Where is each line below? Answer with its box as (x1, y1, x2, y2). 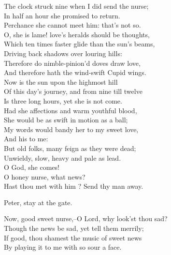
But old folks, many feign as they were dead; (4, 143, 136, 153)
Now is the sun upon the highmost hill (4, 76, 118, 87)
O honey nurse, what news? (4, 171, 85, 181)
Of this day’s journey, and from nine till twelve (4, 86, 142, 96)
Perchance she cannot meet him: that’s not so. (4, 20, 141, 30)
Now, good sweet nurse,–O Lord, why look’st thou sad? (4, 213, 168, 224)
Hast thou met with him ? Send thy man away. (4, 181, 143, 191)
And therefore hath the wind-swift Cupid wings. (4, 67, 146, 77)
